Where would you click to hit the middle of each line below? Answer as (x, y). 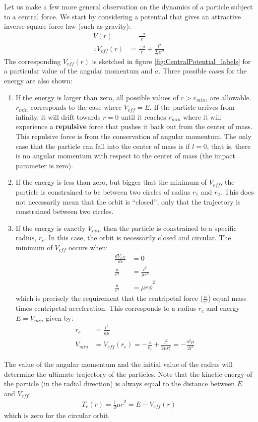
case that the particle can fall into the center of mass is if (103, 146)
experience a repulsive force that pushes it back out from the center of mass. (134, 126)
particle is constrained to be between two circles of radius (103, 192)
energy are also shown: (38, 81)
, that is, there (229, 146)
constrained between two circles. (64, 211)
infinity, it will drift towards (58, 116)
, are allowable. (228, 97)
